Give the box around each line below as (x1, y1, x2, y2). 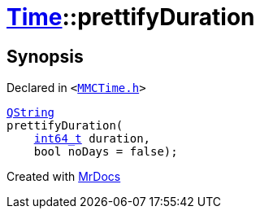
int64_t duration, (33, 132, 151, 146)
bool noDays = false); (33, 145, 178, 159)
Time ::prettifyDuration (6, 3, 255, 31)
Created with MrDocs (6, 169, 121, 184)
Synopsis (6, 46, 84, 67)
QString (6, 106, 55, 120)
